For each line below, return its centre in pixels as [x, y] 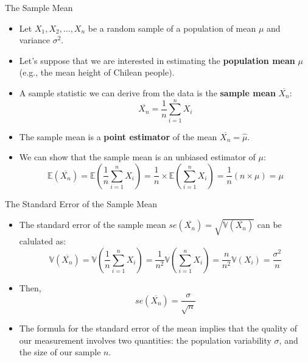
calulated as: [43, 241]
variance [35, 40]
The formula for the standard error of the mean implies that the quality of [158, 328]
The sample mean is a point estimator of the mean [118, 136]
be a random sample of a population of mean [172, 28]
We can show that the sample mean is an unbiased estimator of [137, 157]
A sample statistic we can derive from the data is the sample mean [147, 92]
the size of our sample [60, 352]
